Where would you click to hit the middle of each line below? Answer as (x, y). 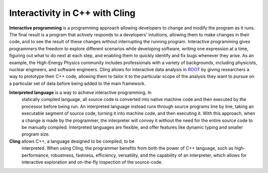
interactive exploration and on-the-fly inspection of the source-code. (92, 162)
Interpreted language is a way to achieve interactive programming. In (80, 92)
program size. (36, 134)
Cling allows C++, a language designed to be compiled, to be (72, 141)
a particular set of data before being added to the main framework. (77, 83)
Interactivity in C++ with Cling (72, 13)
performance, (35, 155)
